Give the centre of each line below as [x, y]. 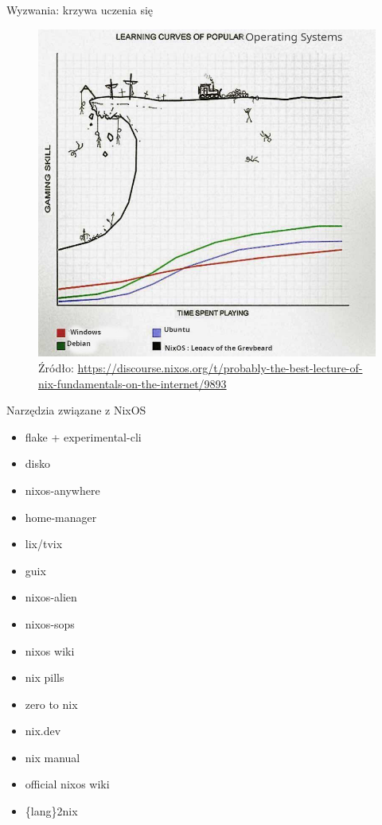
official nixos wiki [67, 784]
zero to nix [51, 704]
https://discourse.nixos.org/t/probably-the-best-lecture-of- [220, 367]
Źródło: [56, 367]
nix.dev [43, 731]
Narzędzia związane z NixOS [76, 410]
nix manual [53, 757]
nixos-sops [50, 623]
